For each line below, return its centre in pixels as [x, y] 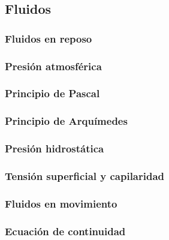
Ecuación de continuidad [65, 231]
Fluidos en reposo [49, 38]
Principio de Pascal [52, 93]
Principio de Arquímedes [66, 121]
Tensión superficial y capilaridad [85, 175]
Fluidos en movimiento [61, 203]
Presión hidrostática [55, 148]
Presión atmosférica [53, 66]
